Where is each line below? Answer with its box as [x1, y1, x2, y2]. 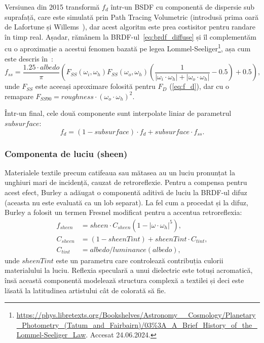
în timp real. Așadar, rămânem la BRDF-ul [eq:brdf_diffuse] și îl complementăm [5, 31, 257, 42]
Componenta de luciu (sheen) [5, 147, 128, 160]
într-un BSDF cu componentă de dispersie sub [110, 2, 255, 12]
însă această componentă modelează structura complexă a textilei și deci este [5, 275, 244, 286]
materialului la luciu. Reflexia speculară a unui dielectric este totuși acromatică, [5, 265, 253, 275]
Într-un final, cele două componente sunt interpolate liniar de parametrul [5, 108, 232, 118]
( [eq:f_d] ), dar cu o [169, 81, 230, 91]
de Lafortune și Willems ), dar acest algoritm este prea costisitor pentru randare [5, 21, 255, 32]
